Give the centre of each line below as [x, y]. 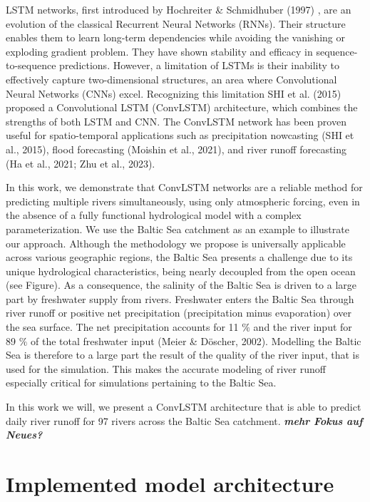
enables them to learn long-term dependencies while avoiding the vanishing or [175, 37]
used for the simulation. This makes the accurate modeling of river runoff [166, 368]
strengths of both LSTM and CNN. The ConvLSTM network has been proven [176, 121]
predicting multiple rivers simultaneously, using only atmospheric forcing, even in [183, 201]
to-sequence [31, 65]
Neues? [24, 435]
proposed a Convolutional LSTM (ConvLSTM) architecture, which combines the [182, 107]
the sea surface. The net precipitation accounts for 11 [122, 327]
